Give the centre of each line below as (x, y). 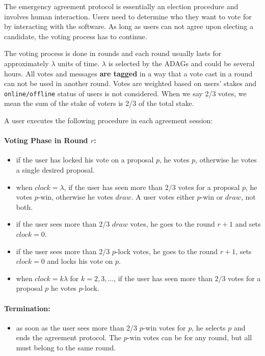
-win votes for (164, 327)
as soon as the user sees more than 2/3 (77, 327)
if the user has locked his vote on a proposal (85, 160)
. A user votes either (163, 197)
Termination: (27, 308)
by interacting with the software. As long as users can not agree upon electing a (129, 26)
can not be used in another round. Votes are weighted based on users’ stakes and (130, 83)
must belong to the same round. (66, 347)
